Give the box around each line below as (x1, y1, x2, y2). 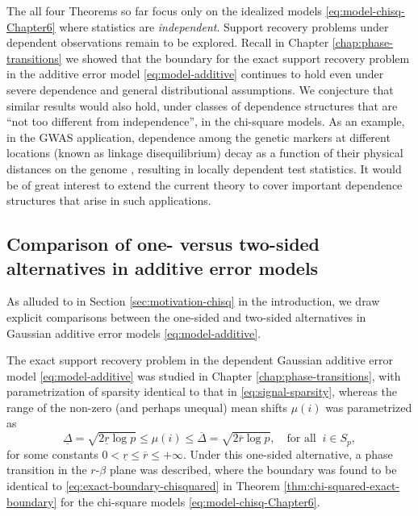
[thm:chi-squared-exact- (283, 476, 400, 493)
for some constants (6, 445, 98, 462)
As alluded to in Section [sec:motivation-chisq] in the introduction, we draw (6, 293, 380, 310)
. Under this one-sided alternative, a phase (183, 445, 393, 462)
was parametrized (325, 398, 412, 415)
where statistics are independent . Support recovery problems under (59, 18, 389, 35)
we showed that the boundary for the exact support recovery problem (65, 49, 410, 66)
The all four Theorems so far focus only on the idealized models (6, 2, 322, 19)
